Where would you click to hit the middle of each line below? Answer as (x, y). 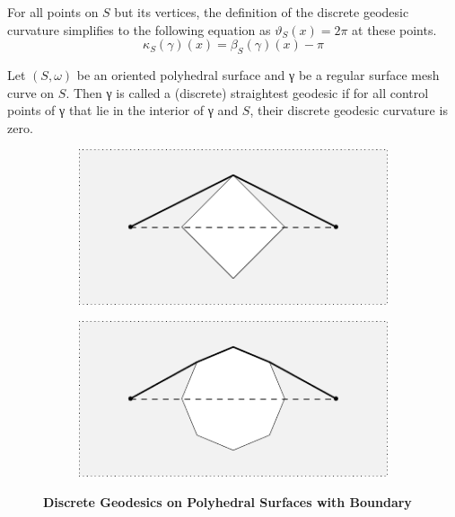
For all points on (53, 12)
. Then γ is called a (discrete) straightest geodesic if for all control (247, 92)
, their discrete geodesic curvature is (349, 110)
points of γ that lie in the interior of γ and (123, 110)
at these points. (394, 29)
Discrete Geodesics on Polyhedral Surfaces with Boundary (227, 501)
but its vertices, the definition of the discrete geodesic (262, 12)
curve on (31, 92)
